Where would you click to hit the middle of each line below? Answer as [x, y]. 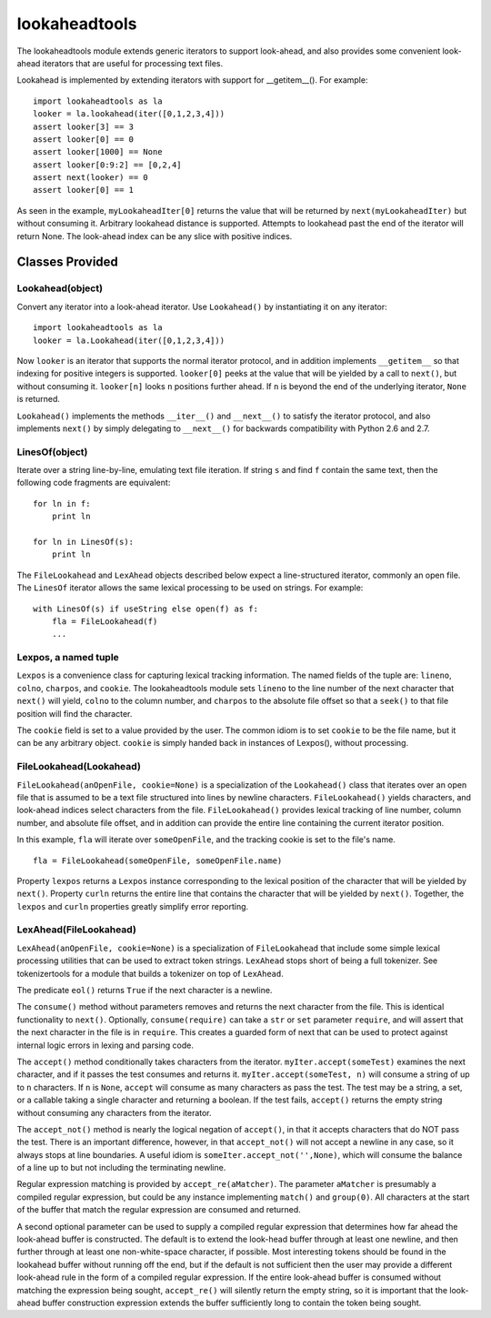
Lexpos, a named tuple [68, 658]
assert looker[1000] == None [98, 152]
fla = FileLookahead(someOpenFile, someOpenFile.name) [158, 860]
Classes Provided [67, 262]
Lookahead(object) [60, 288]
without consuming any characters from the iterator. [115, 1112]
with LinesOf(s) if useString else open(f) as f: [146, 609]
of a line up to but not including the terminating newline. [121, 1168]
